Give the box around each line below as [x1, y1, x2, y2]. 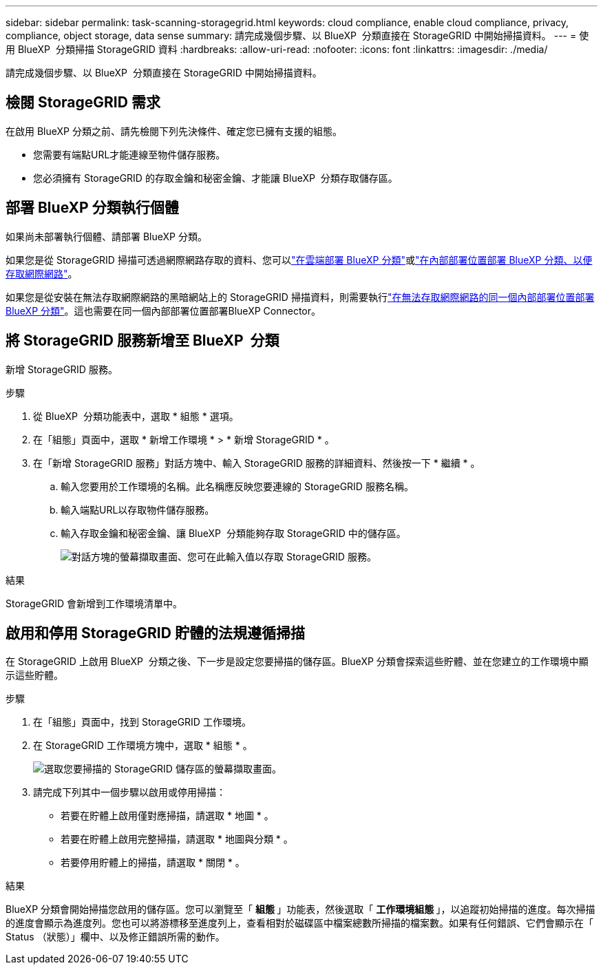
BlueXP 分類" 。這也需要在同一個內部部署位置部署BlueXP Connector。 [6, 304, 321, 317]
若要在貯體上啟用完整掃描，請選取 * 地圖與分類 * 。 [61, 833, 293, 845]
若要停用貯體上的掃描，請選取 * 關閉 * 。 [61, 856, 245, 869]
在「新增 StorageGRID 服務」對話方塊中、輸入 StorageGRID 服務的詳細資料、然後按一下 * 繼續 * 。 [33, 456, 480, 469]
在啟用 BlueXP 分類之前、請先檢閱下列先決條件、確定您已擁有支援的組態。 [6, 125, 342, 137]
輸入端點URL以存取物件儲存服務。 [61, 503, 215, 516]
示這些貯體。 [6, 669, 63, 682]
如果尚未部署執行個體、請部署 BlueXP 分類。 [6, 230, 207, 242]
